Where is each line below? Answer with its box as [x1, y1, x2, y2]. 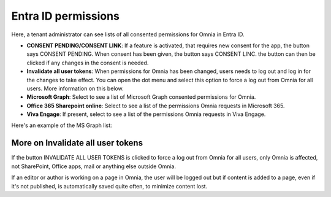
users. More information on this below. [26, 85, 124, 92]
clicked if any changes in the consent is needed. [26, 59, 149, 66]
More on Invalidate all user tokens [11, 138, 143, 149]
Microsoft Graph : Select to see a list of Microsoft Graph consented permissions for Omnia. [26, 93, 256, 101]
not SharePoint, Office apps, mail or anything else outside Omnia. [11, 163, 176, 170]
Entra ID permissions [11, 9, 120, 23]
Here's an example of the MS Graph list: [11, 122, 113, 129]
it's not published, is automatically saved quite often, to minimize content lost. [11, 182, 208, 190]
